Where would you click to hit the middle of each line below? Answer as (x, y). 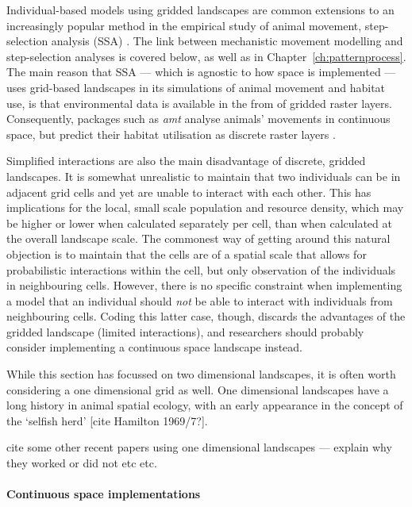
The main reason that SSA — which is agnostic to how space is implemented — (201, 72)
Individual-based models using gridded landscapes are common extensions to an (200, 10)
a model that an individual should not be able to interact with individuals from (200, 300)
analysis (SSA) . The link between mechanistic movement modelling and (227, 41)
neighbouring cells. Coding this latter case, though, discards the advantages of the (206, 316)
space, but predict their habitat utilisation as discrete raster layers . (171, 134)
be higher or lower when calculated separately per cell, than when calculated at (199, 223)
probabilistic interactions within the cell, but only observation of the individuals (201, 269)
